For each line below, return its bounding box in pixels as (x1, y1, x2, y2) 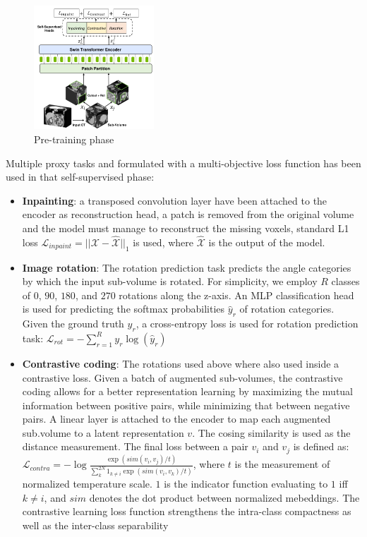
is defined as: (293, 439, 349, 454)
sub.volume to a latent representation (22, 425, 184, 440)
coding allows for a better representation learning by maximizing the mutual (22, 384, 353, 399)
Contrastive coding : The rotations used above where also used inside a (22, 356, 339, 370)
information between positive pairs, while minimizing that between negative (22, 397, 350, 412)
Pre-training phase (34, 131, 114, 146)
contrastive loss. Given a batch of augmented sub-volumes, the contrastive (22, 370, 343, 385)
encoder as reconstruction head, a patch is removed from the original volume (22, 207, 354, 222)
